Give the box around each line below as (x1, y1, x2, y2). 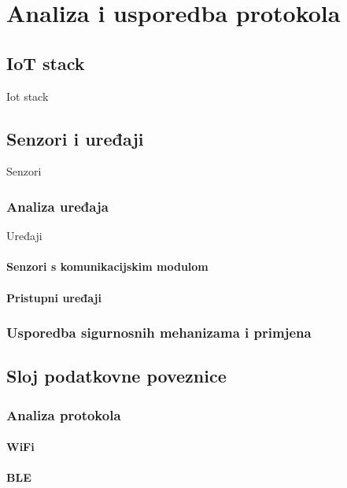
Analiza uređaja (6, 196, 109, 216)
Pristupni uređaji (6, 289, 102, 305)
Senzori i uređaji (6, 126, 144, 150)
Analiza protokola (6, 405, 121, 424)
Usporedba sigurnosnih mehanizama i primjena (6, 323, 312, 342)
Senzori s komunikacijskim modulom (6, 258, 209, 275)
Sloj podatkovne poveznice (6, 364, 227, 388)
